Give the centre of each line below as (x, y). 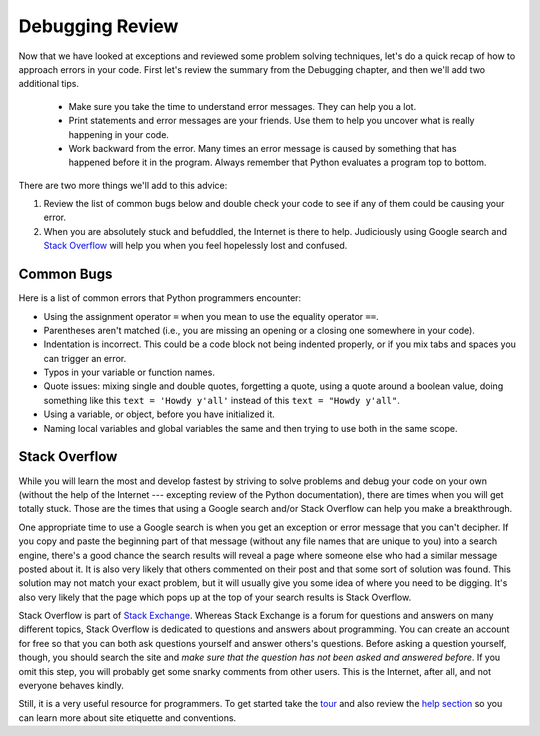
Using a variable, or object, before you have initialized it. (159, 414)
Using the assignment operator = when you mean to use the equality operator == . (211, 316)
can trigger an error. (85, 358)
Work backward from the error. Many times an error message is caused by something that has (262, 148)
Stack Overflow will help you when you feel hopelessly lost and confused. (195, 246)
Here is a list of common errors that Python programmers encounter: (160, 298)
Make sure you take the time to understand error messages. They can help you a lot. (242, 106)
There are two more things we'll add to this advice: (123, 185)
